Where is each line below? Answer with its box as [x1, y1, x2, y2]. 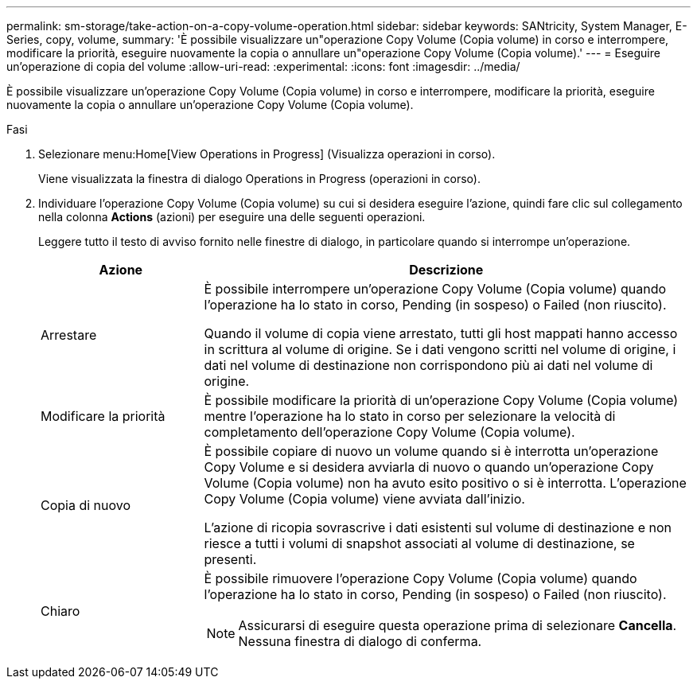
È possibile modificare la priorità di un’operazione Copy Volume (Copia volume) [204, 392, 679, 408]
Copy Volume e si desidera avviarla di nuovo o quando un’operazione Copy [204, 459, 654, 475]
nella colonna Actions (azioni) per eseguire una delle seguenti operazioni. [38, 210, 426, 224]
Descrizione [409, 262, 484, 278]
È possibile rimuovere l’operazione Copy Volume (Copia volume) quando [204, 570, 637, 586]
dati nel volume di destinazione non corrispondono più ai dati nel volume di [204, 357, 653, 373]
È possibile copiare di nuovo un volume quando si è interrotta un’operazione [204, 443, 659, 459]
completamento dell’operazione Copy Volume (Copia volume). [204, 424, 575, 440]
